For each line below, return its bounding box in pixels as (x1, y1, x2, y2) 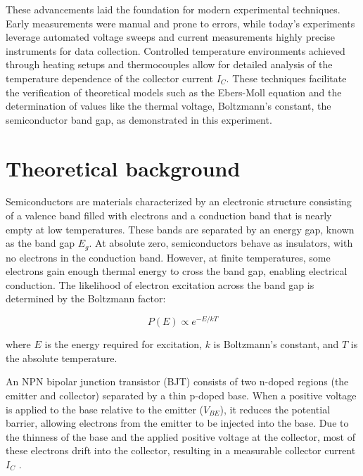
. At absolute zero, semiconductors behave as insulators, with (89, 236, 353, 250)
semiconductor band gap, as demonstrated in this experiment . (6, 112, 272, 127)
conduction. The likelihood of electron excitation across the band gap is (6, 277, 314, 292)
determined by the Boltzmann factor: (6, 291, 166, 306)
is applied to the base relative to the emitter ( (6, 401, 203, 416)
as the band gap (6, 236, 75, 250)
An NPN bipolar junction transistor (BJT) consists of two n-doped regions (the (6, 374, 349, 389)
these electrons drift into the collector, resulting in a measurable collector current (6, 443, 356, 458)
